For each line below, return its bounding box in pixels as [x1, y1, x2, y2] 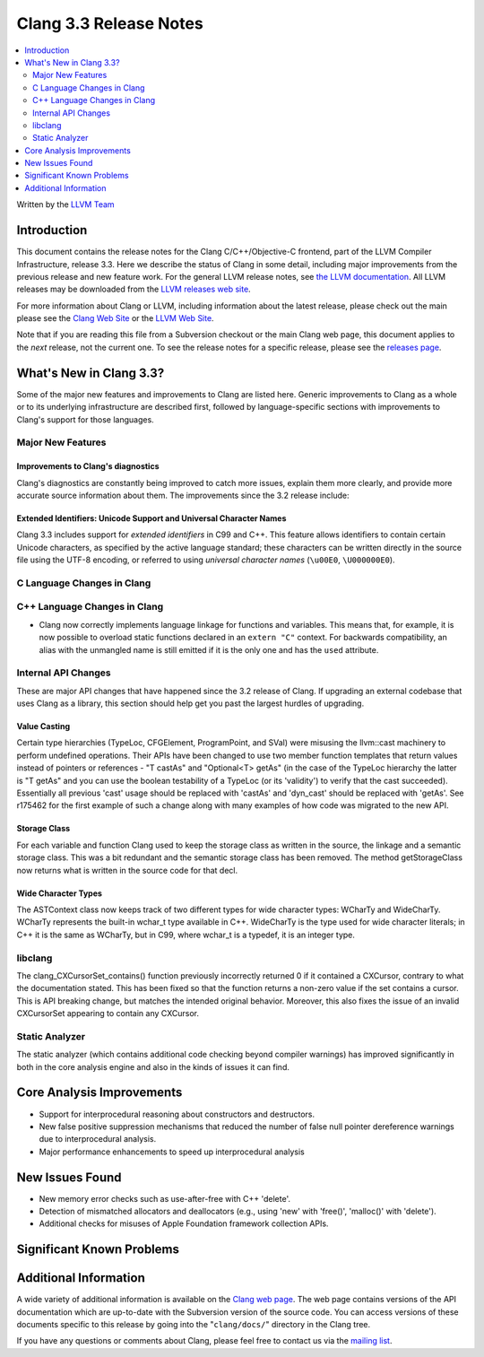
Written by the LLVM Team [16, 199, 116, 210]
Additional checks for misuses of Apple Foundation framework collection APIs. [39, 1218, 329, 1229]
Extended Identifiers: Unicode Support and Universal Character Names [16, 512, 287, 524]
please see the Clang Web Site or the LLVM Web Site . [16, 313, 214, 324]
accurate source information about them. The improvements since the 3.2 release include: [16, 490, 350, 500]
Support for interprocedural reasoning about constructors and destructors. [39, 1109, 315, 1119]
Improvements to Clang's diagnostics [16, 461, 160, 472]
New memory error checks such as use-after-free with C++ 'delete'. [39, 1193, 291, 1204]
